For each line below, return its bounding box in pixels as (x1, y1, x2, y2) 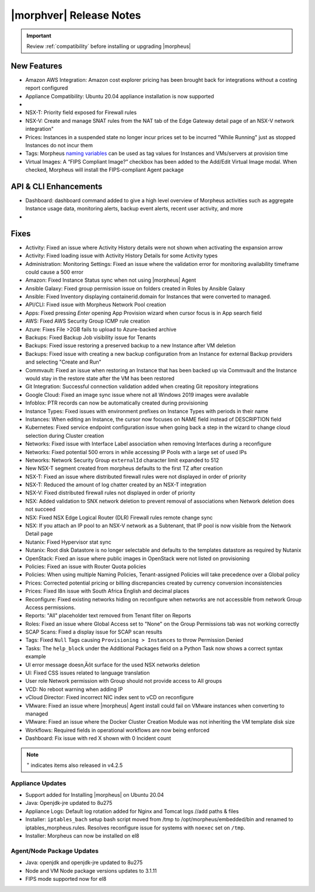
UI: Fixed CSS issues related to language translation (25, 669, 150, 676)
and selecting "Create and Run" (25, 358, 101, 365)
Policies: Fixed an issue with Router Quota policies (25, 563, 146, 570)
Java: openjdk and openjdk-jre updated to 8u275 (25, 859, 143, 866)
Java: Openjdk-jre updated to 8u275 (25, 800, 113, 807)
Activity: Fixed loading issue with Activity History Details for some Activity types (25, 252, 218, 260)
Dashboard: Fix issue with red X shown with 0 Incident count (25, 735, 171, 742)
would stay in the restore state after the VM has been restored (25, 375, 175, 382)
